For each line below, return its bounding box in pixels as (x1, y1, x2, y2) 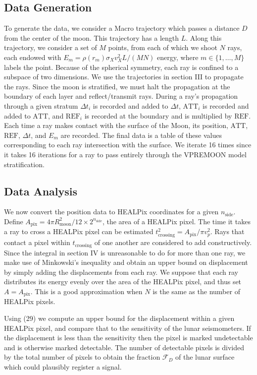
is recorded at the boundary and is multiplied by (84, 110, 232, 121)
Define (4, 216, 23, 226)
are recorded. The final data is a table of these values (60, 129, 222, 140)
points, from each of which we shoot (108, 42, 217, 53)
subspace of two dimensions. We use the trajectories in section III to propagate (4, 71, 244, 82)
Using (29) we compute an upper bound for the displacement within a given (4, 312, 235, 323)
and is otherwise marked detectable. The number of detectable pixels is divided (4, 342, 244, 352)
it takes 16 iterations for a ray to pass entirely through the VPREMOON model (4, 149, 247, 159)
